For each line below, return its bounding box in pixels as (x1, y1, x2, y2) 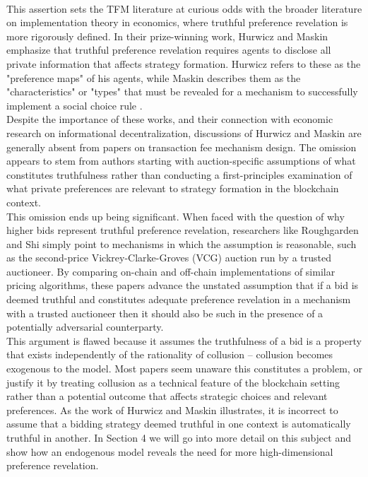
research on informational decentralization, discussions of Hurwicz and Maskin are (6, 125, 362, 140)
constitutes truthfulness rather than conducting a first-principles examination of (6, 167, 352, 182)
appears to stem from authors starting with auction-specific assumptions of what (6, 153, 356, 168)
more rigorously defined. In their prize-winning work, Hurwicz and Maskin (6, 28, 328, 43)
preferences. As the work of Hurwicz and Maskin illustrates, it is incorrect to (6, 402, 338, 417)
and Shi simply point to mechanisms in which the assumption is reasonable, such (6, 236, 357, 251)
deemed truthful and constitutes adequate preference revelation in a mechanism (6, 292, 351, 307)
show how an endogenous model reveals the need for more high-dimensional (6, 444, 333, 459)
